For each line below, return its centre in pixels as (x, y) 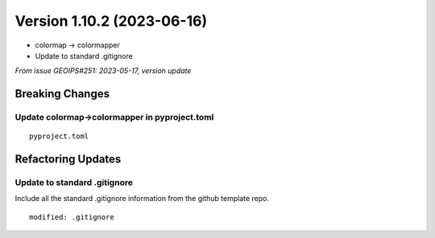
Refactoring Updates (68, 160)
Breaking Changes (62, 94)
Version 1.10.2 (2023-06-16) (111, 21)
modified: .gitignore (72, 217)
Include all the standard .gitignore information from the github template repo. (142, 199)
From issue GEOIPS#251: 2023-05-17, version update (103, 71)
